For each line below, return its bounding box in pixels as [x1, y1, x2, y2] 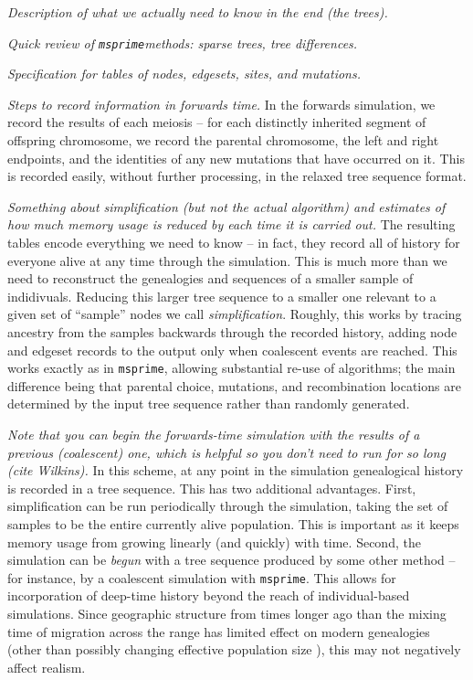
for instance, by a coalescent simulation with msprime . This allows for [7, 568, 396, 587]
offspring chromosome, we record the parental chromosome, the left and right [7, 131, 439, 150]
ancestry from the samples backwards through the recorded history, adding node [7, 322, 457, 341]
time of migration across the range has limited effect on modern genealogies [7, 622, 430, 641]
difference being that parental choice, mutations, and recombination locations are [7, 376, 461, 395]
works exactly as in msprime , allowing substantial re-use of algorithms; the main [7, 358, 456, 377]
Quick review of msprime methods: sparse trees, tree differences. [7, 33, 358, 52]
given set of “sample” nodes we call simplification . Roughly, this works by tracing [7, 304, 462, 324]
